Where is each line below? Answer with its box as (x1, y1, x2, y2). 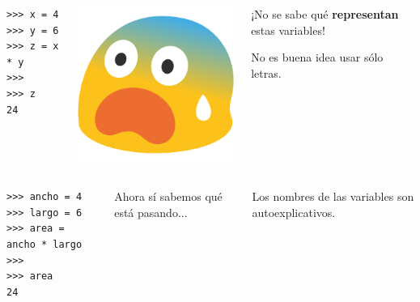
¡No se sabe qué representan (251, 6, 399, 22)
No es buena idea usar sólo (251, 49, 384, 66)
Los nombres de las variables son (252, 188, 414, 205)
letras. (251, 64, 282, 81)
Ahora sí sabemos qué (114, 188, 223, 205)
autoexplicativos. (252, 203, 336, 220)
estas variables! (251, 21, 325, 38)
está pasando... (114, 203, 188, 220)
